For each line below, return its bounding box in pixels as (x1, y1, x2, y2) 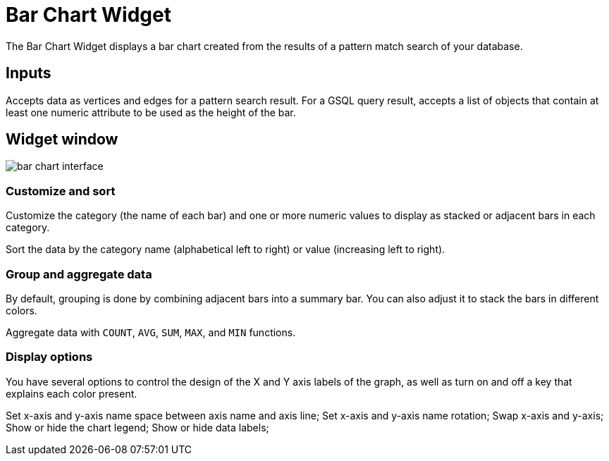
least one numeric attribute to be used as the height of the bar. (6, 106, 296, 118)
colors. (6, 304, 37, 316)
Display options (6, 350, 93, 364)
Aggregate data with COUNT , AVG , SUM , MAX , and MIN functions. (6, 326, 296, 338)
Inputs (6, 64, 51, 82)
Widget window (6, 130, 118, 149)
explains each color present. (6, 387, 137, 400)
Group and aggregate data (6, 266, 152, 281)
